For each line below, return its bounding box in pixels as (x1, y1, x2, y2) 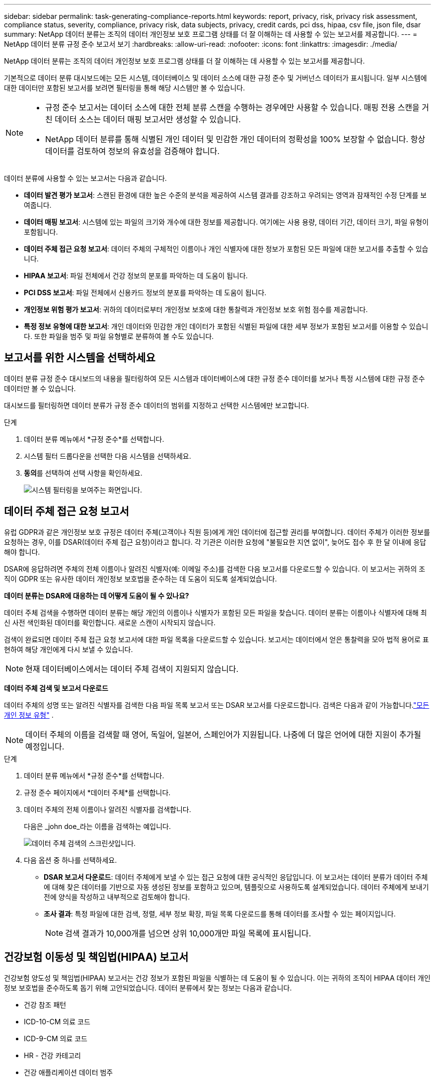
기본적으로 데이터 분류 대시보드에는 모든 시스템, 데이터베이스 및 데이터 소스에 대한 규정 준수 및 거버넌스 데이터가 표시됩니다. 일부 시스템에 (4, 74, 427, 82)
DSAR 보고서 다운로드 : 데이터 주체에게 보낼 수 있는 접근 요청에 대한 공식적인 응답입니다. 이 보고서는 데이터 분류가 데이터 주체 (44, 872, 428, 881)
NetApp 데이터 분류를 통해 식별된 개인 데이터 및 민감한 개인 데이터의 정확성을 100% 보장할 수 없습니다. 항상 (45, 134, 426, 144)
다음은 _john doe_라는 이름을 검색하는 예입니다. (24, 822, 171, 831)
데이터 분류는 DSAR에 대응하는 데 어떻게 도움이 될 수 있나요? (4, 591, 189, 600)
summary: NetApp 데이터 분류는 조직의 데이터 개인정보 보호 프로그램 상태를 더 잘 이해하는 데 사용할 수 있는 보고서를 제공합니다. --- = (4, 30, 418, 38)
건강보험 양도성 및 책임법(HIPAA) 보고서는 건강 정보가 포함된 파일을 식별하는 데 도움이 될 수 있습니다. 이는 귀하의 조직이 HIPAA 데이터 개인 (4, 973, 431, 982)
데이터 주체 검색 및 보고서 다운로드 (4, 683, 108, 692)
